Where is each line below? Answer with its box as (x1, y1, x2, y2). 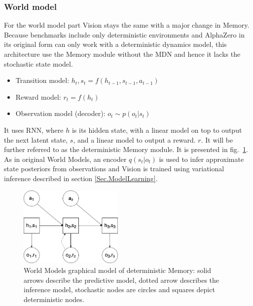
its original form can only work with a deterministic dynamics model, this (4, 39, 227, 49)
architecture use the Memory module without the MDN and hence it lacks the (4, 49, 241, 59)
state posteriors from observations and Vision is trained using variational (4, 163, 224, 174)
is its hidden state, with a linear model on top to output (72, 124, 242, 135)
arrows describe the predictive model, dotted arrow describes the (24, 274, 219, 285)
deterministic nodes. (24, 294, 84, 304)
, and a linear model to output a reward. (73, 134, 196, 145)
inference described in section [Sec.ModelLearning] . (4, 173, 158, 183)
